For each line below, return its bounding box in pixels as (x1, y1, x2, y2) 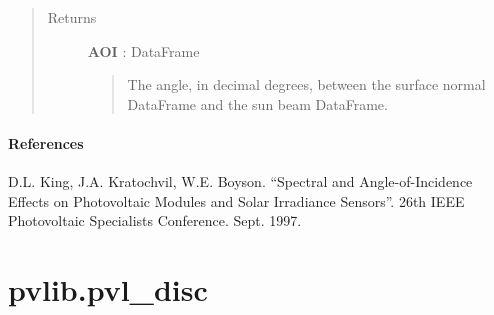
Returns (47, 7, 97, 27)
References (8, 132, 84, 153)
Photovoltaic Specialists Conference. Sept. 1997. (8, 210, 302, 231)
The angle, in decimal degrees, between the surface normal (127, 74, 486, 95)
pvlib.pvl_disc (8, 269, 208, 310)
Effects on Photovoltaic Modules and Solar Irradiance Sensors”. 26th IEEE (8, 190, 465, 211)
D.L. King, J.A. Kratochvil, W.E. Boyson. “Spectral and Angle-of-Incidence (8, 171, 473, 192)
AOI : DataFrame (87, 40, 200, 61)
